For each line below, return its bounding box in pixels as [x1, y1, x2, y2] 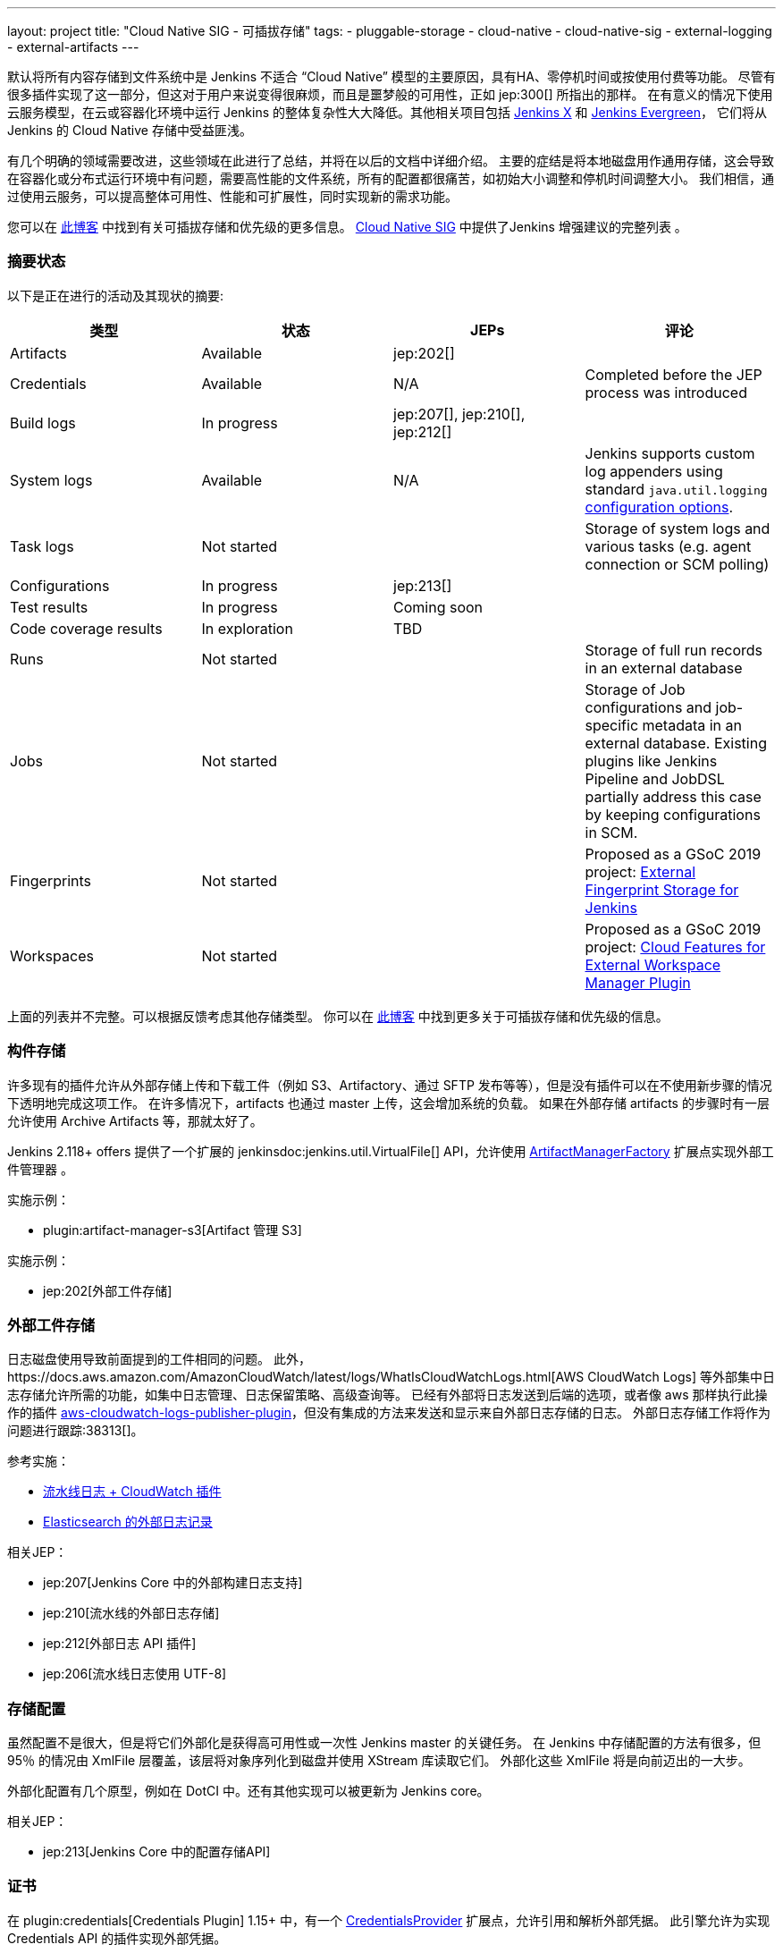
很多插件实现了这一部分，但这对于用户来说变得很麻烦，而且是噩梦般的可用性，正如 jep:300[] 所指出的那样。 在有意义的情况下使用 [7, 87, 773, 102]
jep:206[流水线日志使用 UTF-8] [43, 1666, 227, 1682]
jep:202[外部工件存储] [43, 1282, 173, 1298]
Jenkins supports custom [585, 444, 755, 462]
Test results [10, 597, 88, 616]
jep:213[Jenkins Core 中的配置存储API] [43, 1844, 271, 1859]
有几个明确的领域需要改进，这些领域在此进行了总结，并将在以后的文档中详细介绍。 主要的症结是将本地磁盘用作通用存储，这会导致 [7, 153, 774, 168]
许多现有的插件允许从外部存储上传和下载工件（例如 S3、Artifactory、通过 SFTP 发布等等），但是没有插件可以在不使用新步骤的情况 [7, 1077, 772, 1093]
